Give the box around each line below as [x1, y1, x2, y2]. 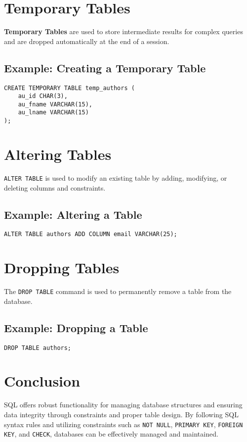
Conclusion [4, 371, 81, 391]
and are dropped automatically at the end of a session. [4, 36, 169, 46]
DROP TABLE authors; [4, 344, 72, 351]
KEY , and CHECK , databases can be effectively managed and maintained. [4, 429, 218, 439]
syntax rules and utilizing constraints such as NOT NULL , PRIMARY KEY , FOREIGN [4, 419, 243, 429]
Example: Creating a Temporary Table [4, 60, 206, 75]
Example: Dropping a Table [4, 320, 148, 335]
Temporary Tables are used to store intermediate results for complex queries [4, 26, 243, 37]
